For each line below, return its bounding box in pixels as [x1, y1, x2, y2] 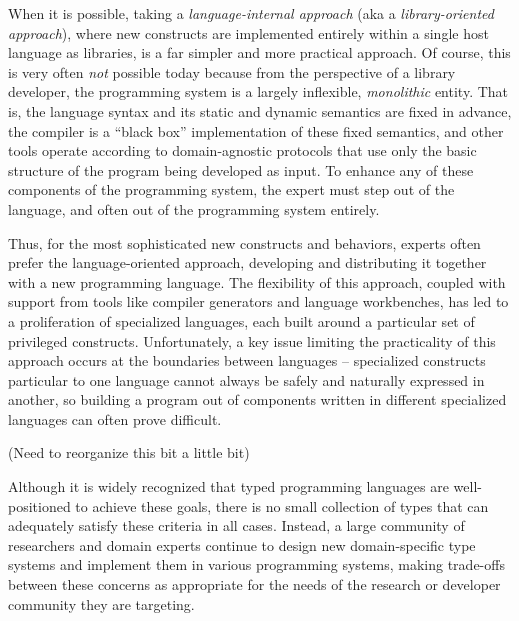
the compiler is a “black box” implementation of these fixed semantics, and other [8, 120, 504, 141]
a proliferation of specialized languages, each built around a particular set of [8, 310, 475, 331]
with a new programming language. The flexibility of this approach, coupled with [8, 271, 506, 292]
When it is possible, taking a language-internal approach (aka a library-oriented [8, 3, 494, 23]
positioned [8, 495, 71, 516]
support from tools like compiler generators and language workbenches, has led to [8, 291, 509, 312]
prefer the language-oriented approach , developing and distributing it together [8, 252, 487, 273]
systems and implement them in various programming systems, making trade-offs [8, 554, 505, 575]
